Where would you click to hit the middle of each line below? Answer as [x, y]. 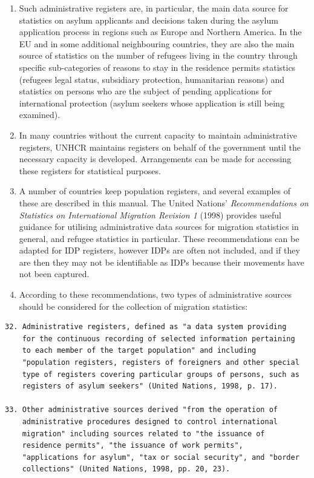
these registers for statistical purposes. [90, 170]
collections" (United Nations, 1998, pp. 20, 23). [126, 469]
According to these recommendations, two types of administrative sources [155, 294]
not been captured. [54, 274]
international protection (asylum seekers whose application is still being [152, 103]
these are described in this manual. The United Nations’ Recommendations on [164, 202]
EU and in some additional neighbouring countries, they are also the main [157, 43]
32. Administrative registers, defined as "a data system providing [146, 327]
